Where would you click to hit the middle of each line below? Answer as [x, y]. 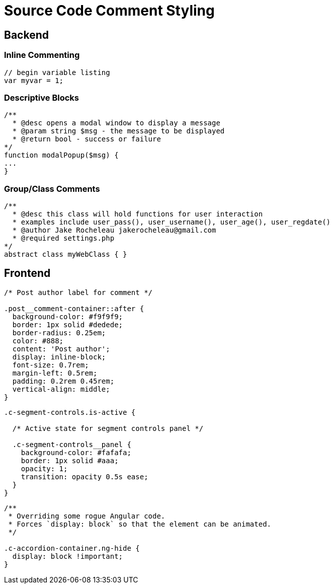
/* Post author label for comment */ [78, 292]
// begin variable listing [57, 72]
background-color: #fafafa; [76, 452]
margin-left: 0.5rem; [55, 373]
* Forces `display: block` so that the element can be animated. [140, 524]
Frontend [27, 273]
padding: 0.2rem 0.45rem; [63, 381]
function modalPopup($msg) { [61, 155]
